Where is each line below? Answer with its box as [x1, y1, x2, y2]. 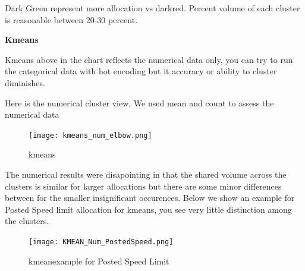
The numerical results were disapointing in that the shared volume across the [5, 168, 287, 180]
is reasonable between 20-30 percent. [5, 13, 138, 26]
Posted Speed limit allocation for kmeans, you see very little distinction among [5, 203, 292, 215]
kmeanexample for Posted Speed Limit [29, 254, 169, 267]
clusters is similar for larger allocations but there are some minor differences [5, 179, 282, 192]
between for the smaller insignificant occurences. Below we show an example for [5, 191, 295, 204]
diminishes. [5, 76, 45, 89]
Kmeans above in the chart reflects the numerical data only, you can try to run [5, 53, 293, 65]
